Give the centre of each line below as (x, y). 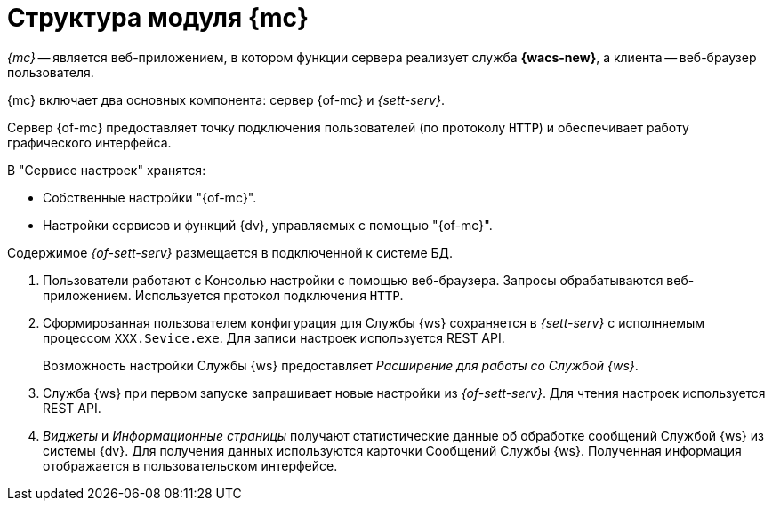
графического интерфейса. (89, 142)
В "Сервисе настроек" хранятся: (107, 170)
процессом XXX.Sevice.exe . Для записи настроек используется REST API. (274, 337)
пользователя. (51, 72)
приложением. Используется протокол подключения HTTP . (223, 295)
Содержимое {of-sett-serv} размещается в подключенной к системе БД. (230, 252)
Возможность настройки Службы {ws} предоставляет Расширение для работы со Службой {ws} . (341, 365)
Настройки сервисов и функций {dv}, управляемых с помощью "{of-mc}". (268, 225)
